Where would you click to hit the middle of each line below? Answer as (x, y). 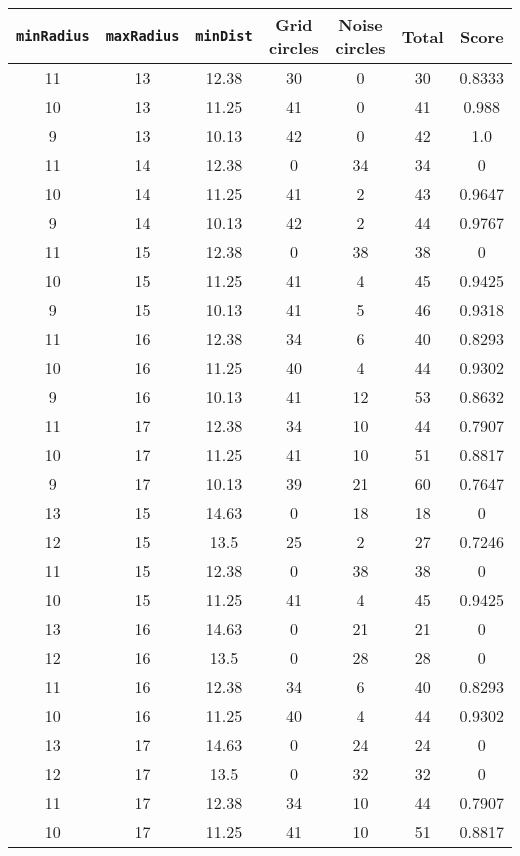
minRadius (53, 36)
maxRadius (142, 36)
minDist (224, 36)
